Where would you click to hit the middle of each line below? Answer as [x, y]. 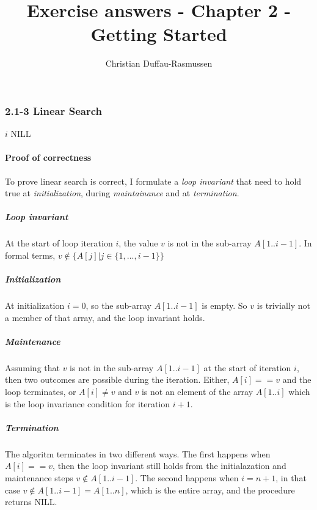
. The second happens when [187, 477]
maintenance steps [39, 477]
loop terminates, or [41, 392]
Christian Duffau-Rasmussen [159, 63]
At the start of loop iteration [59, 243]
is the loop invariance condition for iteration [88, 403]
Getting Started [159, 34]
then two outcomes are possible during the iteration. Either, [117, 379]
